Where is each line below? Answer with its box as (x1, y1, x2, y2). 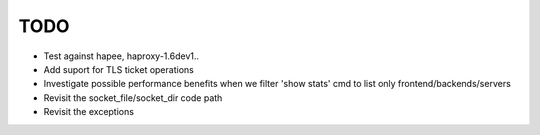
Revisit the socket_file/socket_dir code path (43, 91, 223, 104)
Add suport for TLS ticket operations (43, 63, 194, 75)
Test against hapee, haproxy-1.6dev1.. (43, 50, 200, 62)
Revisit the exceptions (43, 106, 135, 118)
